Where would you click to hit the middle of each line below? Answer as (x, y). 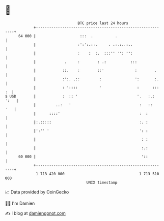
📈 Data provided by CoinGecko (37, 192)
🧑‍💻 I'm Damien (20, 203)
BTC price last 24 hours (103, 23)
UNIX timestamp (102, 182)
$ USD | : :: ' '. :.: (80, 96)
